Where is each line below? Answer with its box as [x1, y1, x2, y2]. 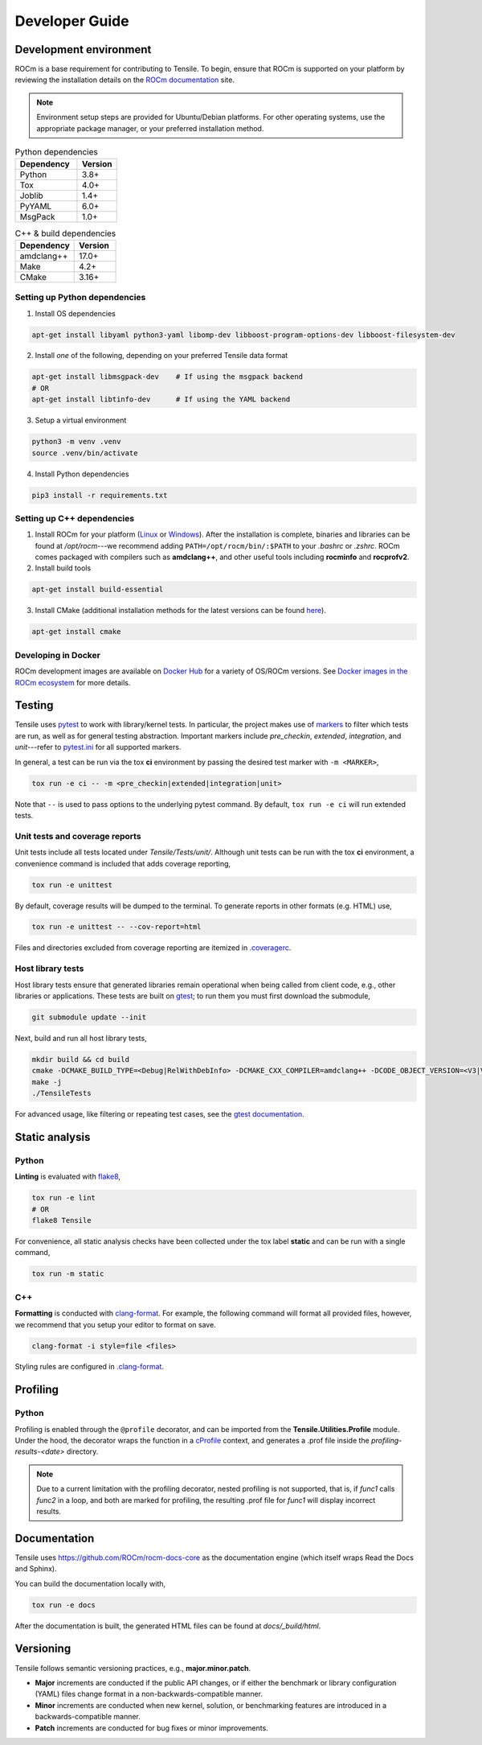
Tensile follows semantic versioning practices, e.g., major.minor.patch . [14, 1663, 251, 1673]
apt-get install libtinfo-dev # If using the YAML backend [31, 395, 291, 404]
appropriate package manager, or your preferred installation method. [36, 123, 264, 133]
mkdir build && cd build [31, 1055, 130, 1064]
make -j [31, 1077, 62, 1086]
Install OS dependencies [35, 308, 116, 318]
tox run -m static [31, 1270, 104, 1278]
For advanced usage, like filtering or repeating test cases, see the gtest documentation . [14, 1109, 304, 1119]
